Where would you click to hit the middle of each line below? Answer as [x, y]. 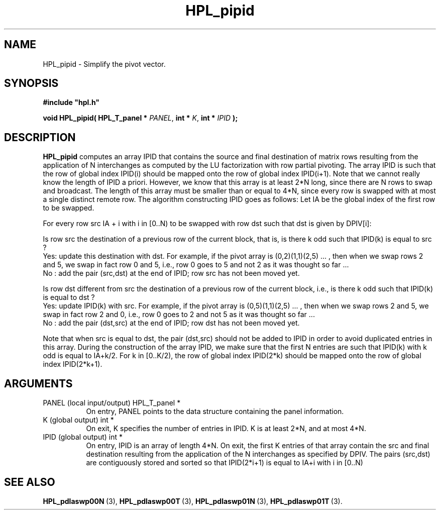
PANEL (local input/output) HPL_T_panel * [112, 403]
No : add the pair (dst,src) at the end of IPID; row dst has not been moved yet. [171, 323]
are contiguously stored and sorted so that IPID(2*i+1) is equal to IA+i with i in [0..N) [225, 463]
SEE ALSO [30, 482]
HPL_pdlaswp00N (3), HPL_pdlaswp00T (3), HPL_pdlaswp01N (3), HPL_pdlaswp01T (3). [193, 501]
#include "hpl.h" [71, 102]
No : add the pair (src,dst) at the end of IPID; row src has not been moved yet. [171, 273]
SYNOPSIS [31, 83]
